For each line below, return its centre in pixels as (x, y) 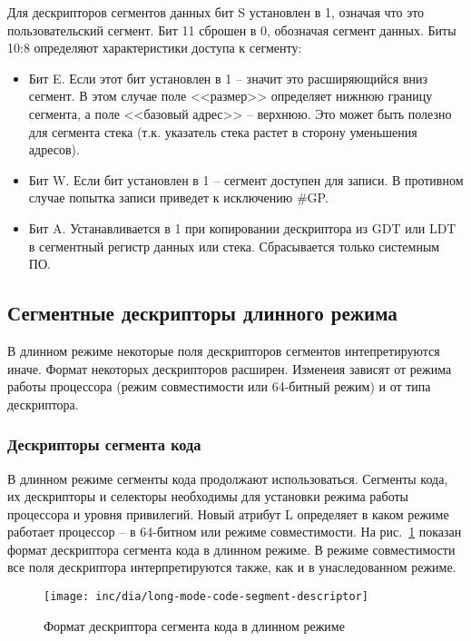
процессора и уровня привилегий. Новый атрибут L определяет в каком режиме (228, 513)
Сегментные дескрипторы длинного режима (202, 313)
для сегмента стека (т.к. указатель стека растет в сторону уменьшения (223, 131)
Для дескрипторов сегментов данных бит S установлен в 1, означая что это (216, 12)
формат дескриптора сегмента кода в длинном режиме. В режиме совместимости (231, 549)
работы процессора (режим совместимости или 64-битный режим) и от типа (219, 386)
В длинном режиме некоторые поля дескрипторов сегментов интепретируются (224, 350)
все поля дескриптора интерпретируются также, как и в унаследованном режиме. (232, 567)
